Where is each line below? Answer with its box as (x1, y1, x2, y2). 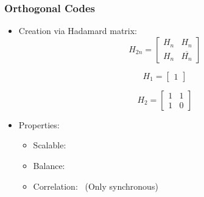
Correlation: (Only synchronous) (33, 179, 158, 192)
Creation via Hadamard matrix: (18, 24, 137, 37)
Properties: (18, 118, 60, 131)
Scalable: (33, 139, 66, 151)
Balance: (33, 159, 65, 171)
